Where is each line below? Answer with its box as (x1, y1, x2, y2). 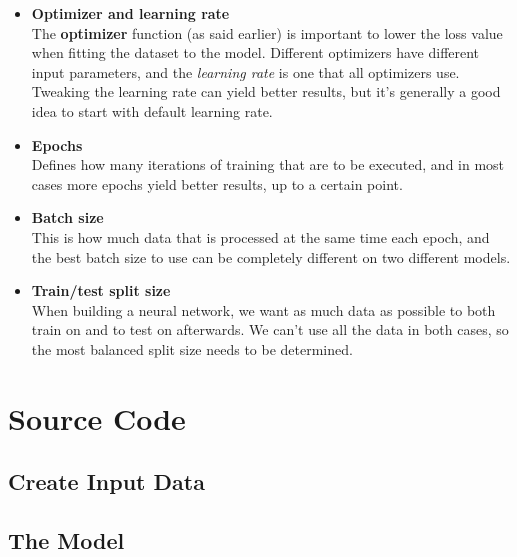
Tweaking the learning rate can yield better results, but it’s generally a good (31, 81, 501, 102)
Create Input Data (8, 466, 205, 497)
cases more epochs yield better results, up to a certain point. (31, 173, 403, 194)
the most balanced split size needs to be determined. (31, 338, 353, 359)
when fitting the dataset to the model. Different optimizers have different (31, 42, 480, 63)
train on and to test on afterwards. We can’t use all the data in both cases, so (31, 319, 509, 340)
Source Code (8, 397, 186, 438)
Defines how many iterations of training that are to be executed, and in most (31, 154, 505, 175)
